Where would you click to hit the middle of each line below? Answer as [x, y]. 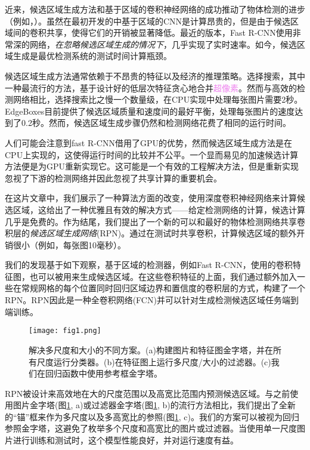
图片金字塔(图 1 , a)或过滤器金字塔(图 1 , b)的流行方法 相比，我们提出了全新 [154, 405]
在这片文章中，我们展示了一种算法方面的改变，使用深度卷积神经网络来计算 [151, 198]
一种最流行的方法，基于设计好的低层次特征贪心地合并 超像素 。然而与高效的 [151, 87]
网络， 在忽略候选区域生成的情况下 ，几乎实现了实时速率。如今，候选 [163, 44]
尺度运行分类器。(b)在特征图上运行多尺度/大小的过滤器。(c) [154, 361]
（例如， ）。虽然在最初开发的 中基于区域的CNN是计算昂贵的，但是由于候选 [148, 21]
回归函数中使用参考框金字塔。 [103, 373]
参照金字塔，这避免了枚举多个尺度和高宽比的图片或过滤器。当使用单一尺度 [151, 428]
